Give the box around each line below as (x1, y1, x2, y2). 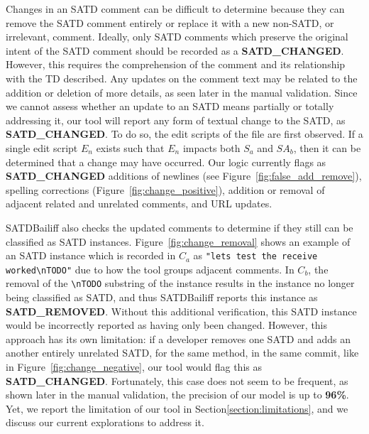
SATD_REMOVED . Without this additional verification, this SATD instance (6, 303, 357, 318)
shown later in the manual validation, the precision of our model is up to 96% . (6, 387, 349, 402)
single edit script (6, 140, 78, 155)
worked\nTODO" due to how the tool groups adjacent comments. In (6, 261, 294, 276)
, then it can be (293, 140, 361, 155)
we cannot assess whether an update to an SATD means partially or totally (6, 99, 334, 114)
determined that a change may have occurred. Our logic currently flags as (6, 154, 326, 169)
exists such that (96, 140, 165, 155)
